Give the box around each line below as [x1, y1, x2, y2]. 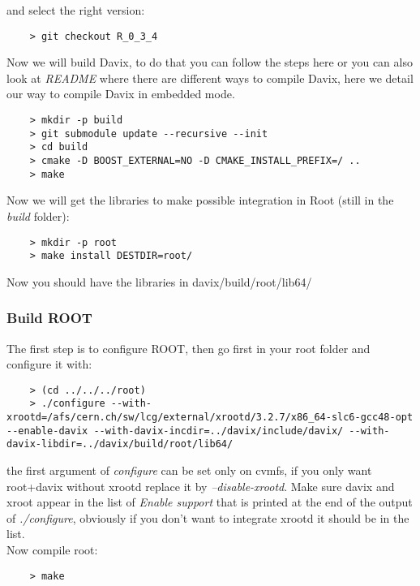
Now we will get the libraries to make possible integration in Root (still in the [6, 192, 394, 209]
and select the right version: [6, 2, 145, 18]
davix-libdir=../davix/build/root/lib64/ [6, 438, 234, 450]
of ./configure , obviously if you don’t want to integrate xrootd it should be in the [6, 509, 409, 526]
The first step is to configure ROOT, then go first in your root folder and [6, 339, 371, 356]
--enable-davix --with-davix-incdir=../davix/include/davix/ [6, 424, 344, 437]
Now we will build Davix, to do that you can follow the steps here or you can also [6, 54, 413, 71]
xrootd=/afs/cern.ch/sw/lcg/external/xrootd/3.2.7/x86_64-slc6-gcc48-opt [6, 411, 414, 424]
